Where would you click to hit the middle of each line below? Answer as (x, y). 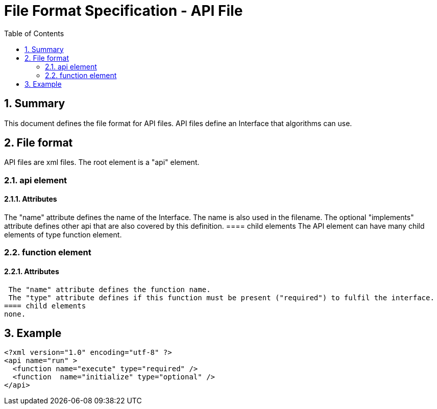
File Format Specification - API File (124, 11)
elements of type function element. (63, 235)
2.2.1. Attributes (32, 272)
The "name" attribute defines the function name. (110, 289)
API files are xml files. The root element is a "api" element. (102, 162)
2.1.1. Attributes (31, 199)
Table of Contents (34, 33)
